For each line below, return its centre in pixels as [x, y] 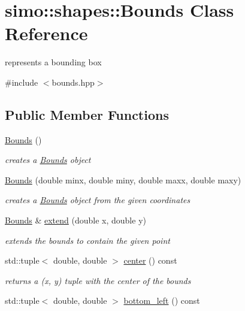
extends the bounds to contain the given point [87, 240]
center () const [150, 260]
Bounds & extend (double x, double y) [75, 220]
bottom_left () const [162, 301]
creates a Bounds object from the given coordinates [98, 200]
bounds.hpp [73, 82]
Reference [46, 33]
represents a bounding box [53, 62]
